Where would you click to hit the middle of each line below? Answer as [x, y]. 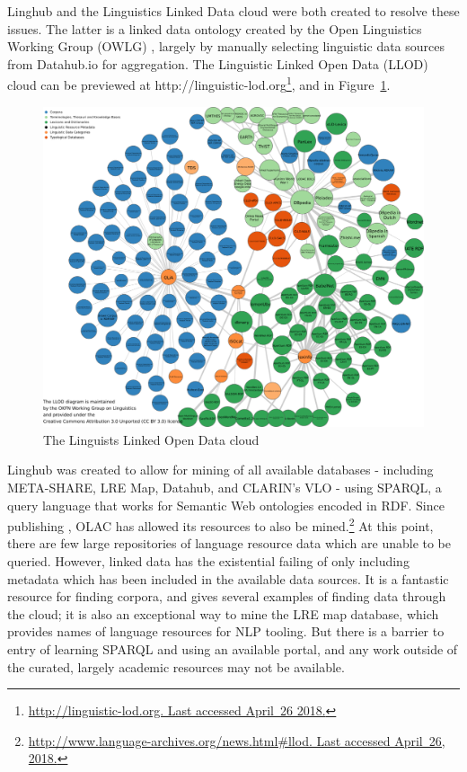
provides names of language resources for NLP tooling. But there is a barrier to [226, 631]
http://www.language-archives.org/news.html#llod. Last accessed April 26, [237, 740]
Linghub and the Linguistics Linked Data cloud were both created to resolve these [233, 11]
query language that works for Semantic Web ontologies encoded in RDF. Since [226, 505]
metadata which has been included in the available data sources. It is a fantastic [228, 578]
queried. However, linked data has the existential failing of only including [208, 560]
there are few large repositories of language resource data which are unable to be [229, 543]
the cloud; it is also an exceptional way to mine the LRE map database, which [223, 613]
